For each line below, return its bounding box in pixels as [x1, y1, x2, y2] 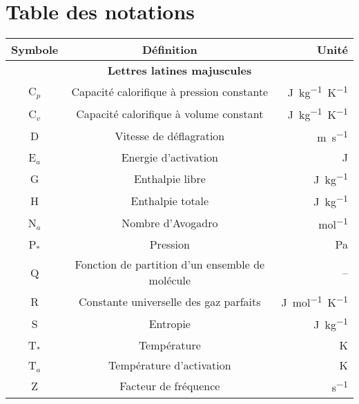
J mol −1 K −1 [281, 292, 348, 311]
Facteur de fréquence [119, 378, 220, 394]
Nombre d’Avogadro [122, 215, 218, 231]
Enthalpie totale [130, 193, 209, 209]
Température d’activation [108, 356, 231, 373]
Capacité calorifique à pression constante [71, 83, 269, 99]
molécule [148, 272, 191, 289]
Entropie [148, 316, 191, 332]
